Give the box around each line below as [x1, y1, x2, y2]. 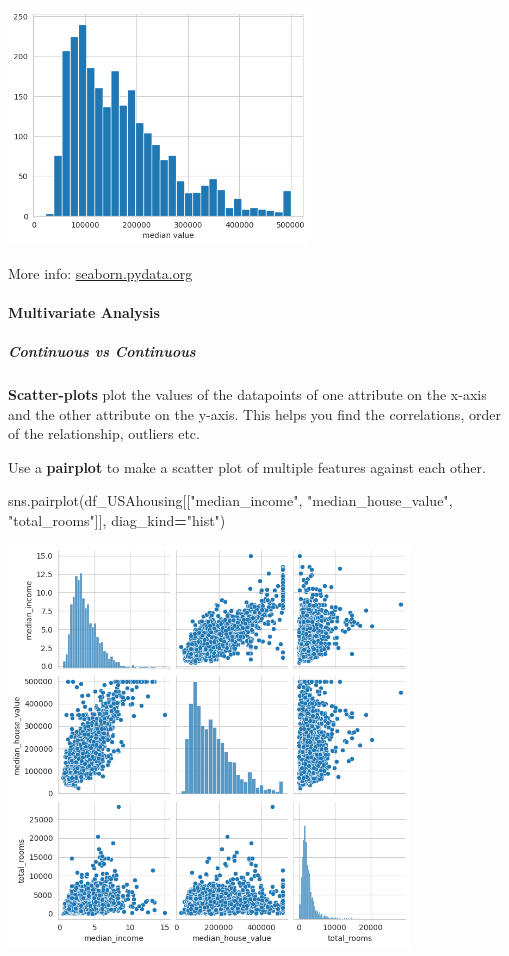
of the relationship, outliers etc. [8, 423, 200, 444]
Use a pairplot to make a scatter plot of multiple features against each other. [8, 456, 486, 477]
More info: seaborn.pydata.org [8, 262, 193, 283]
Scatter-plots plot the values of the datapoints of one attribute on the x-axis [8, 383, 487, 404]
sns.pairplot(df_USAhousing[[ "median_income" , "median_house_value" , [8, 490, 453, 511]
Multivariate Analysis [8, 301, 160, 322]
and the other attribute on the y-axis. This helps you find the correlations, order [8, 403, 501, 424]
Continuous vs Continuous [8, 340, 196, 361]
